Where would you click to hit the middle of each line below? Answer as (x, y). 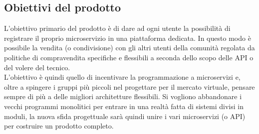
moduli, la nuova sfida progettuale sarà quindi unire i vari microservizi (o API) (125, 116)
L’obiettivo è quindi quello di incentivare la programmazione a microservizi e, (122, 77)
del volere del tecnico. (37, 67)
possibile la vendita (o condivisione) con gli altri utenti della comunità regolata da (129, 48)
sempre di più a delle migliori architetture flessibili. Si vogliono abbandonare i (123, 96)
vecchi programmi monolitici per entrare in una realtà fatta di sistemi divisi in (124, 106)
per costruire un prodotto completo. (59, 126)
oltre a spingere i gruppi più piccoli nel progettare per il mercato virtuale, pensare (129, 86)
